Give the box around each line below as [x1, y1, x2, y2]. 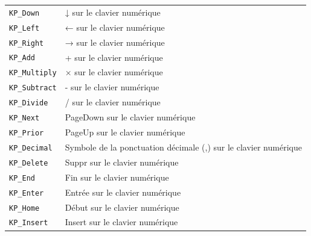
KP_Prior [9, 129, 44, 137]
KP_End [9, 173, 35, 182]
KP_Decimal [9, 143, 53, 152]
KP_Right [9, 39, 44, 48]
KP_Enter [9, 188, 44, 197]
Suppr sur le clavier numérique [65, 155, 179, 168]
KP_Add [9, 54, 35, 63]
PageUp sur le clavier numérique [65, 126, 185, 138]
